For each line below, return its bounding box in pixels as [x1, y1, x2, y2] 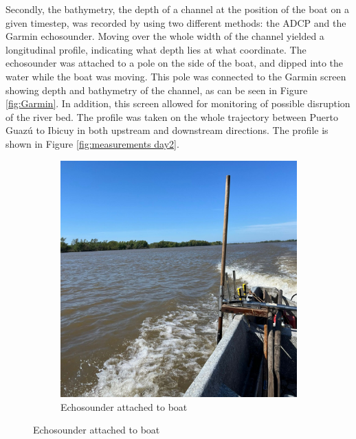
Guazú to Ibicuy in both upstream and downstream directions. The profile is [5, 123, 329, 137]
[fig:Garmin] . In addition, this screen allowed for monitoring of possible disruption [5, 96, 351, 111]
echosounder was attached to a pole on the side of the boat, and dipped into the [5, 56, 344, 70]
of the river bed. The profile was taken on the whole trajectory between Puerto [5, 109, 338, 124]
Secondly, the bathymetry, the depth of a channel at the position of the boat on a [5, 2, 349, 16]
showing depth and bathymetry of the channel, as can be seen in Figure [5, 82, 308, 97]
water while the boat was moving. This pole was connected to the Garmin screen [5, 69, 346, 83]
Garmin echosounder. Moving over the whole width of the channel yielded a [5, 29, 324, 43]
